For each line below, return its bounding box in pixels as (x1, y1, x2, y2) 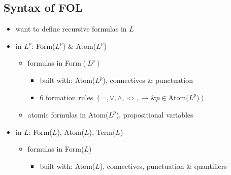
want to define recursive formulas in (15, 23, 127, 34)
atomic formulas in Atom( (27, 109, 109, 120)
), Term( (89, 126, 116, 137)
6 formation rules (40, 92, 93, 102)
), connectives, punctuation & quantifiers (100, 160, 227, 171)
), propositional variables (116, 109, 193, 120)
